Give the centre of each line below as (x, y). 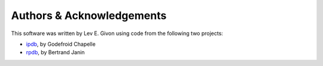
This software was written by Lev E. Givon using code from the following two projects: (117, 33)
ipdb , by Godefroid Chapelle (61, 44)
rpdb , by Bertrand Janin (55, 52)
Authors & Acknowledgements (89, 15)
